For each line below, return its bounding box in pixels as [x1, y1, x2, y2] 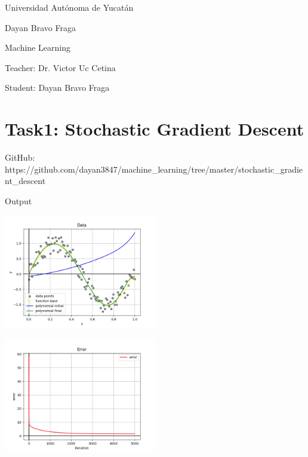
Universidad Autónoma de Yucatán [5, 1, 134, 13]
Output [5, 194, 32, 207]
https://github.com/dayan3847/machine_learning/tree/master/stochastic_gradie [5, 162, 303, 175]
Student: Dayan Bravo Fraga [5, 81, 110, 94]
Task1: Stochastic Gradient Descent [5, 116, 304, 141]
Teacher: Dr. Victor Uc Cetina [5, 61, 116, 73]
